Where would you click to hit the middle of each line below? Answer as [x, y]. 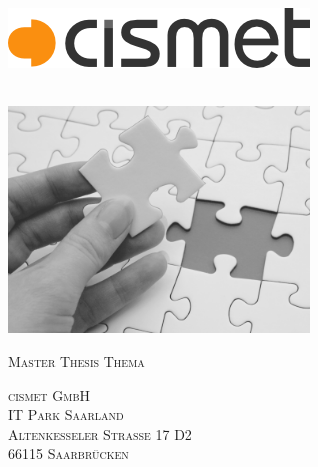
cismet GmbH [49, 394]
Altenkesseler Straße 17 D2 [100, 433]
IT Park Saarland [66, 414]
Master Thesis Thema [76, 360]
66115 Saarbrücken [68, 453]
